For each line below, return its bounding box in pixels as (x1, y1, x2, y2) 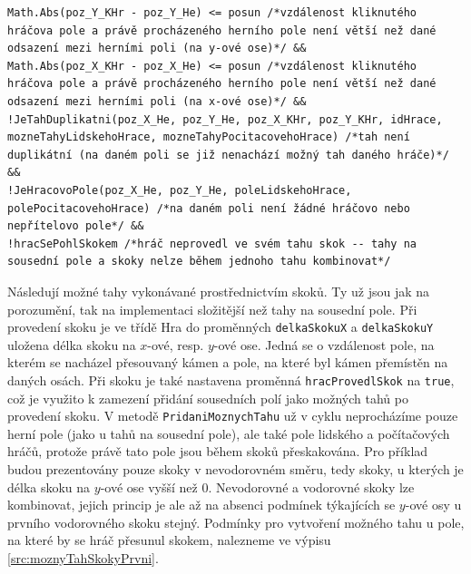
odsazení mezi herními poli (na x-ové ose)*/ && (7, 94, 307, 108)
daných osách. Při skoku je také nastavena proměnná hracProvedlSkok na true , (7, 370, 455, 389)
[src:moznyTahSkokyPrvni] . (7, 549, 159, 567)
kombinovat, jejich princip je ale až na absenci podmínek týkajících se (7, 495, 396, 514)
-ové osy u (405, 495, 462, 514)
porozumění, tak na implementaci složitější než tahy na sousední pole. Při (7, 299, 417, 318)
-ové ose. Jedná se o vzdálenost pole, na (213, 335, 435, 354)
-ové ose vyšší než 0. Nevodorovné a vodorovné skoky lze (100, 477, 415, 496)
